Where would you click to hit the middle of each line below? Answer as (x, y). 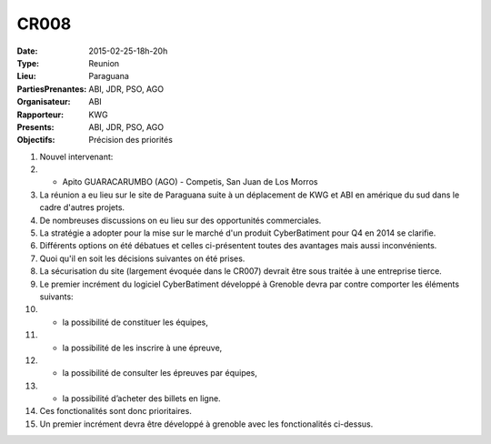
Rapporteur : (40, 115)
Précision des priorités (130, 140)
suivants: (56, 297)
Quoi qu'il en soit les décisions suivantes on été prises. (142, 258)
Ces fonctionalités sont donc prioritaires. (116, 411)
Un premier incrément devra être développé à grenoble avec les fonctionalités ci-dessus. (206, 424)
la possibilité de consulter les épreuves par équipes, (160, 373)
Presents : (35, 126)
